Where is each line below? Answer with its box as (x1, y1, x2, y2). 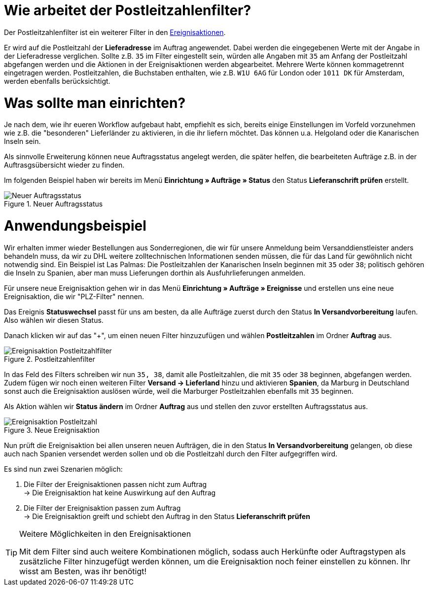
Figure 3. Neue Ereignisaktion (4, 425, 100, 434)
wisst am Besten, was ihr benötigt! (19, 566, 147, 576)
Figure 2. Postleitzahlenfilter (4, 354, 95, 363)
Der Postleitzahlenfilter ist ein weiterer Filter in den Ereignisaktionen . (4, 28, 226, 36)
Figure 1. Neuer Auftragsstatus (4, 200, 103, 208)
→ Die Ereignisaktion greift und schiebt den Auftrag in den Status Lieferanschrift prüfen (24, 512, 310, 521)
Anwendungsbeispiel (4, 217, 146, 234)
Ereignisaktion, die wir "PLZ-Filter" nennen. (4, 292, 144, 301)
